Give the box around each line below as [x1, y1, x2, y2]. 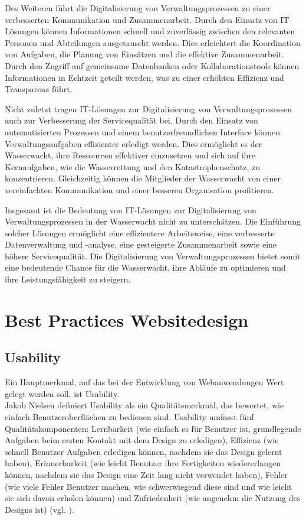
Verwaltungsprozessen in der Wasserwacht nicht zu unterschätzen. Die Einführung [5, 215, 301, 227]
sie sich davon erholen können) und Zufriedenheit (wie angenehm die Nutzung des [5, 492, 301, 504]
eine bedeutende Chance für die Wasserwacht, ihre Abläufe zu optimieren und [5, 261, 286, 274]
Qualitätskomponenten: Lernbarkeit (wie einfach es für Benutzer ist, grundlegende [5, 422, 301, 434]
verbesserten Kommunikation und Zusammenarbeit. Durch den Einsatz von [5, 13, 278, 25]
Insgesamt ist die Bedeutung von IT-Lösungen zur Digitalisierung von [5, 203, 256, 216]
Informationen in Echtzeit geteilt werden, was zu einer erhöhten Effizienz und [5, 71, 284, 83]
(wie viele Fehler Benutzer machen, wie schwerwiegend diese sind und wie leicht [5, 480, 292, 492]
